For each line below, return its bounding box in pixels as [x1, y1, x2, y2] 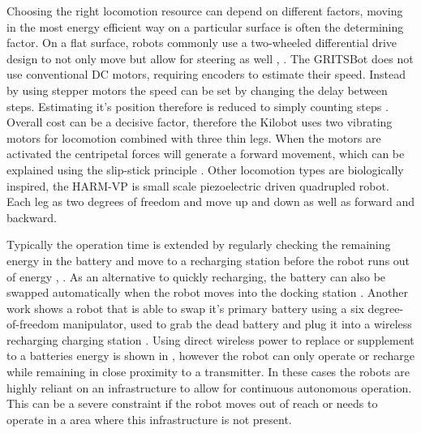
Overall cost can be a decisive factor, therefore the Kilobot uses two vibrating [6, 114, 393, 131]
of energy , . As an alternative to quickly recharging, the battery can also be [6, 268, 386, 285]
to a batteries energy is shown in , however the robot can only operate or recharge [6, 347, 415, 364]
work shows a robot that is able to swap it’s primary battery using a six [6, 299, 364, 316]
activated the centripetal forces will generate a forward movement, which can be [6, 145, 405, 162]
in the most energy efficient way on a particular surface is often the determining [6, 18, 404, 35]
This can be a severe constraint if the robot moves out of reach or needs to [6, 395, 378, 412]
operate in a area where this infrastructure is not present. [6, 410, 292, 427]
